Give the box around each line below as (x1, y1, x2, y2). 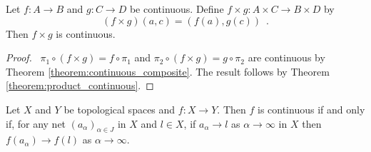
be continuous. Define (129, 1, 224, 16)
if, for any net (6, 116, 66, 131)
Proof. (6, 50, 32, 65)
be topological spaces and (63, 101, 176, 116)
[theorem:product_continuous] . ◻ (6, 78, 154, 93)
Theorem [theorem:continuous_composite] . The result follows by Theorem (6, 64, 330, 78)
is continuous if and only (257, 101, 365, 116)
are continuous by (248, 50, 325, 65)
